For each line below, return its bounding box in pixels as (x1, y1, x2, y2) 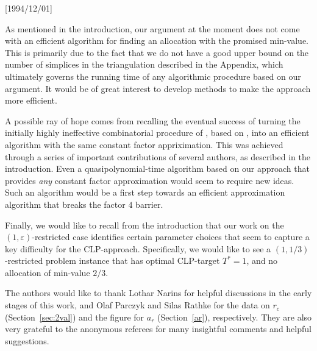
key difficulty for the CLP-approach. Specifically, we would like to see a (5, 242, 271, 255)
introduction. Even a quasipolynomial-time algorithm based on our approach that (5, 162, 310, 175)
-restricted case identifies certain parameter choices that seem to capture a (32, 230, 310, 243)
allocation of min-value (5, 266, 90, 278)
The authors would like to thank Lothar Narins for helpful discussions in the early (5, 286, 312, 299)
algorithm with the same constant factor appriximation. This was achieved (5, 138, 283, 151)
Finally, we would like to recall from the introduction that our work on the (5, 218, 284, 231)
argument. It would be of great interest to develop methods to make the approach (5, 82, 311, 94)
